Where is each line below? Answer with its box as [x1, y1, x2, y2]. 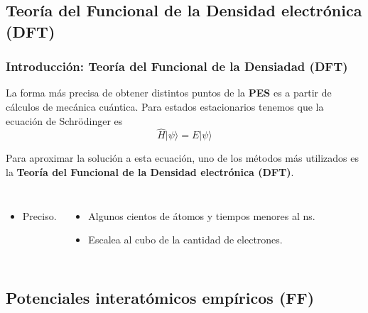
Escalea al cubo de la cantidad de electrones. [88, 232, 283, 247]
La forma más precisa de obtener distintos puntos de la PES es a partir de [6, 85, 332, 100]
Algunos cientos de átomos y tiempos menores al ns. [88, 208, 315, 223]
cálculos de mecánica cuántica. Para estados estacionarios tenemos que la [6, 99, 324, 114]
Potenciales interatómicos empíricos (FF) [6, 287, 315, 309]
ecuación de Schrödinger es [6, 113, 123, 128]
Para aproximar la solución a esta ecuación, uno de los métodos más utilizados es [6, 150, 359, 165]
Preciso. [22, 208, 57, 223]
